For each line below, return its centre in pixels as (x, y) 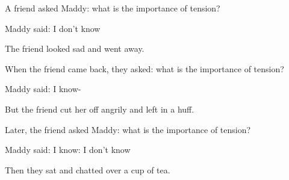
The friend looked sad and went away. (75, 48)
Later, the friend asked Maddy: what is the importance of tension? (128, 129)
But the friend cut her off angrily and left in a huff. (100, 109)
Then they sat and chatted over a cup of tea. (88, 169)
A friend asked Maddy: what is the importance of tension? (113, 8)
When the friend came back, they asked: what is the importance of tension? (144, 68)
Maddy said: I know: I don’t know (68, 150)
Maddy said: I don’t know (53, 28)
